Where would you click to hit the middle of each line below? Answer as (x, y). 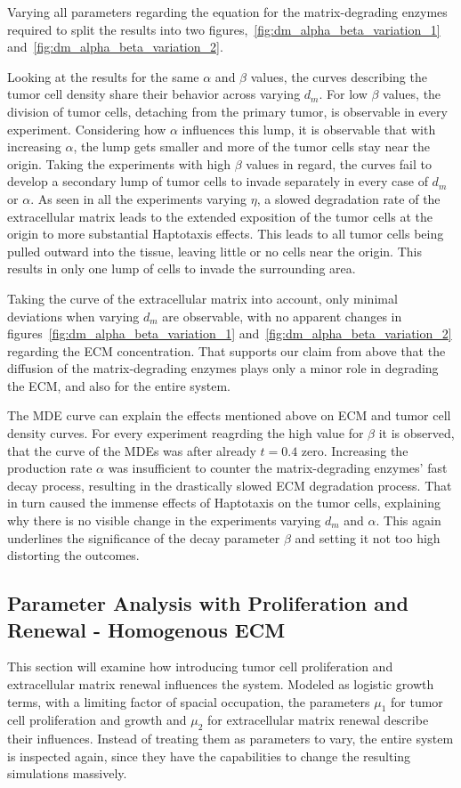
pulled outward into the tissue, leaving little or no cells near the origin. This (214, 251)
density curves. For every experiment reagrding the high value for (186, 433)
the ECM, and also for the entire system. (119, 385)
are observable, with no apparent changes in (282, 316)
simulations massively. (67, 773)
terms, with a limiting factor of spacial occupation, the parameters (189, 701)
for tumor (417, 701)
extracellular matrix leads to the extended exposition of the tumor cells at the (220, 216)
